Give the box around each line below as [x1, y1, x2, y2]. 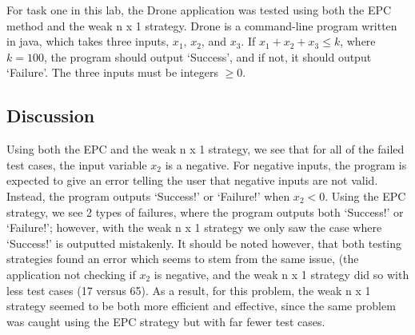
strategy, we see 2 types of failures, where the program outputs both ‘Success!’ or [6, 203, 404, 220]
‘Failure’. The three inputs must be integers [6, 64, 218, 81]
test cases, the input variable [6, 156, 147, 173]
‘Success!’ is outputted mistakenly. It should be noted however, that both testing [6, 234, 402, 251]
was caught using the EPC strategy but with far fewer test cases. [6, 313, 325, 329]
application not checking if [6, 265, 136, 282]
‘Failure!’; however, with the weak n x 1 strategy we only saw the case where [6, 219, 382, 236]
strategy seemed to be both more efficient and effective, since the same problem [6, 297, 396, 314]
